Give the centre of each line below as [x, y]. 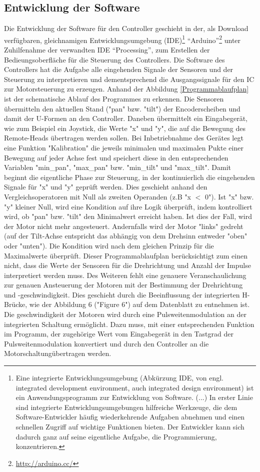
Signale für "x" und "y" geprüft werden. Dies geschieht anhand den [106, 187]
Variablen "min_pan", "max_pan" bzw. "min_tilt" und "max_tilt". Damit [118, 167]
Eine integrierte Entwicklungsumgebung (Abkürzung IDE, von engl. [119, 378]
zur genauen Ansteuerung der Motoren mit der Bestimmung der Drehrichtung [123, 285]
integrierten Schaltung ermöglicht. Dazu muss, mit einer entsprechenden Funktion [129, 324]
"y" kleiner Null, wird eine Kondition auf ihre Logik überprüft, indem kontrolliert [128, 206]
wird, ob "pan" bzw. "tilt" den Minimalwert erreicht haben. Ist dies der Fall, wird [128, 216]
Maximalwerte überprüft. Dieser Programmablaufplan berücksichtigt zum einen [126, 255]
